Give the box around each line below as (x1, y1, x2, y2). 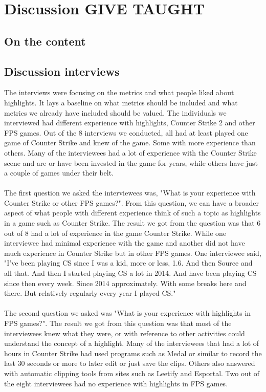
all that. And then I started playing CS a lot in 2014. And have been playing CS (4, 268, 257, 278)
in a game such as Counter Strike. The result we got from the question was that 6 (4, 217, 261, 228)
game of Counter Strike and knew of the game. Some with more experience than (4, 137, 256, 148)
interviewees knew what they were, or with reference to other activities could (4, 328, 245, 338)
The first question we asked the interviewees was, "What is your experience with (4, 187, 256, 198)
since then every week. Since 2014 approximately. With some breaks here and (4, 277, 247, 288)
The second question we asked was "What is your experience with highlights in (4, 308, 251, 318)
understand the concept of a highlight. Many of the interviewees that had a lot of (4, 338, 259, 349)
